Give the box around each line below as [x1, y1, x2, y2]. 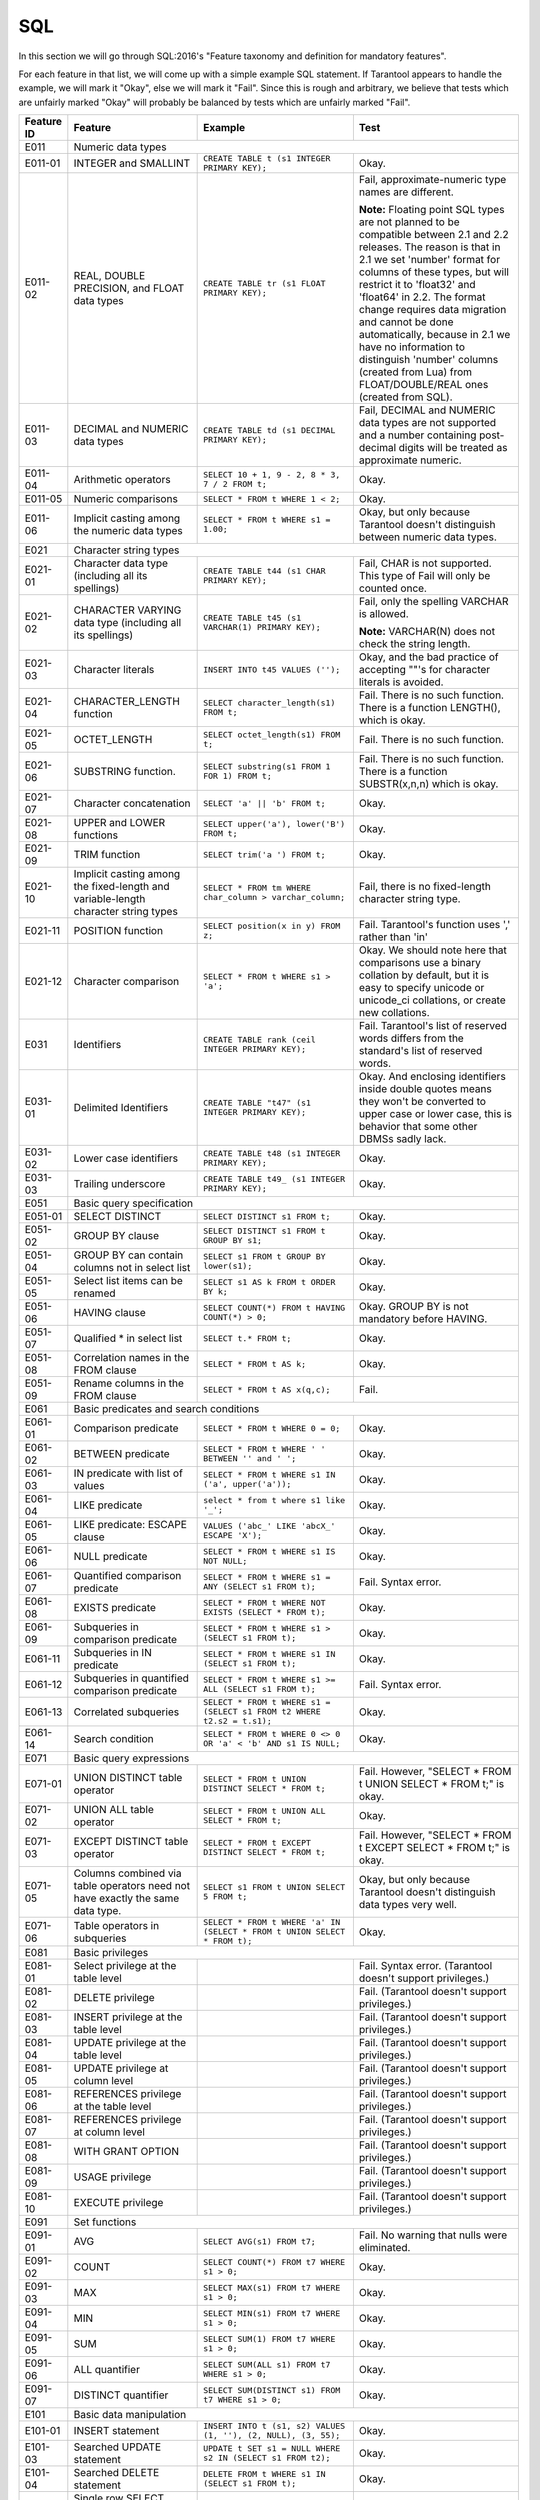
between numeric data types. [358, 530, 497, 544]
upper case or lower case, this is [358, 1107, 512, 1121]
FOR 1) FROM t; [203, 771, 272, 782]
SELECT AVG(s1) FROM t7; [203, 2236, 317, 2247]
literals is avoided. [358, 675, 444, 689]
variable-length [73, 892, 146, 906]
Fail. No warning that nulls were [358, 2228, 508, 2242]
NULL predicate [73, 1550, 148, 1564]
